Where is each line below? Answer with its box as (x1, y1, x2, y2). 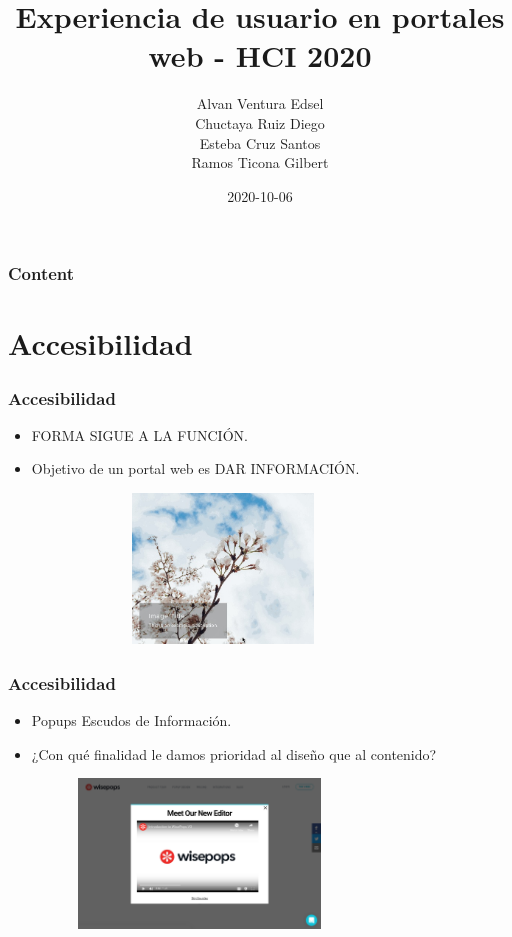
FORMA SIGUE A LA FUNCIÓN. (31, 424, 248, 445)
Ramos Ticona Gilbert (191, 152, 329, 173)
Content (8, 261, 75, 286)
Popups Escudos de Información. (31, 709, 232, 730)
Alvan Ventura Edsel (196, 93, 324, 114)
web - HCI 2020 (148, 35, 372, 76)
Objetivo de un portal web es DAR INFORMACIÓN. (31, 458, 360, 479)
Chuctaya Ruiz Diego (195, 112, 325, 133)
